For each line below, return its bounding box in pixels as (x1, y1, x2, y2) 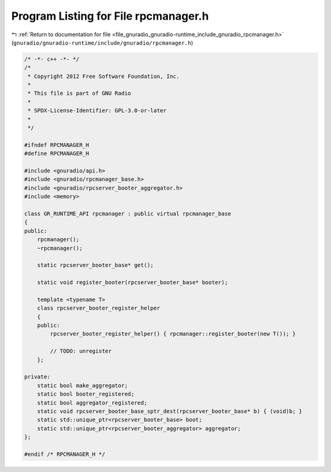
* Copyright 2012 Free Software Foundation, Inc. (28, 72, 180, 80)
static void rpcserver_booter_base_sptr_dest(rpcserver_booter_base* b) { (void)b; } (37, 408, 303, 414)
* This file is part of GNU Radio (28, 90, 131, 97)
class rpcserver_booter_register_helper (37, 304, 161, 312)
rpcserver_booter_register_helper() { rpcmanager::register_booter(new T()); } (50, 330, 296, 338)
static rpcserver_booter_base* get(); (37, 261, 154, 269)
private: (24, 373, 51, 381)
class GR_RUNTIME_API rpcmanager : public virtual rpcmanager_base (24, 210, 232, 217)
